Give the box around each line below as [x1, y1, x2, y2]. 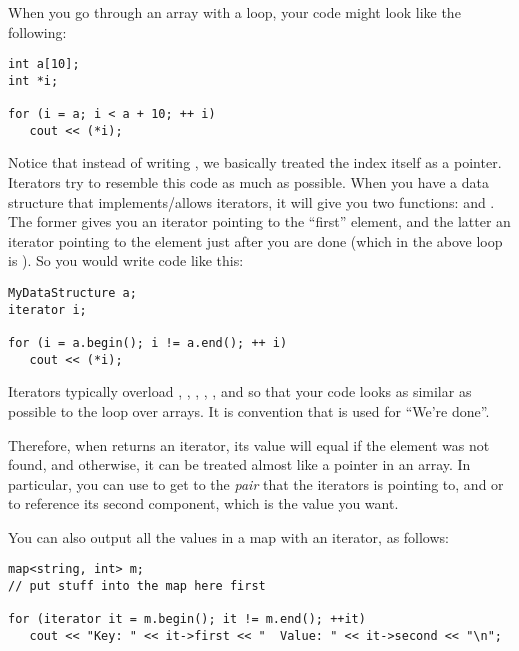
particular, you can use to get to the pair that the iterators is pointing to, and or [8, 473, 504, 494]
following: [8, 21, 67, 42]
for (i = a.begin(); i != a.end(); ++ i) [8, 336, 288, 350]
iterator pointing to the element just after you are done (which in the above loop [8, 230, 503, 251]
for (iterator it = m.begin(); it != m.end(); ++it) [8, 612, 366, 627]
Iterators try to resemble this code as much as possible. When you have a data [8, 172, 489, 193]
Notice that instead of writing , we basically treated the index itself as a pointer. [8, 152, 502, 173]
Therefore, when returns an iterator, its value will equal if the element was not [8, 434, 490, 455]
